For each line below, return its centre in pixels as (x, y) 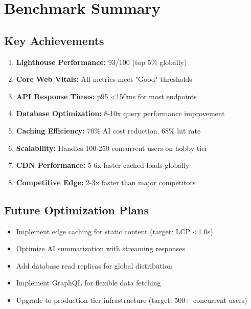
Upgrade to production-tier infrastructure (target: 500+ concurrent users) (132, 300)
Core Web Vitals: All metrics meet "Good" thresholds (104, 79)
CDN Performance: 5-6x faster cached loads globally (103, 165)
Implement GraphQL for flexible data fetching (88, 283)
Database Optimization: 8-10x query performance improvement (120, 113)
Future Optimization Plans (76, 209)
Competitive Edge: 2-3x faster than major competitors (106, 182)
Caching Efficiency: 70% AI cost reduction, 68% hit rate (108, 130)
